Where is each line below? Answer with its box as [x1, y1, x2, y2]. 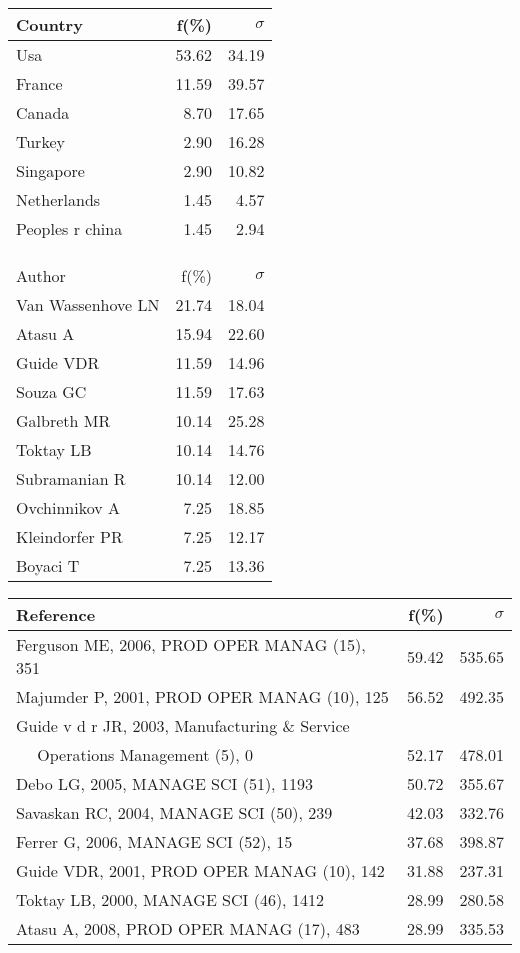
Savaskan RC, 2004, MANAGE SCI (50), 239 [16, 801, 333, 824]
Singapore [16, 159, 85, 182]
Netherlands [16, 188, 101, 211]
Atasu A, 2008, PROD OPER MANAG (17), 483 [16, 917, 360, 940]
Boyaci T [16, 554, 80, 577]
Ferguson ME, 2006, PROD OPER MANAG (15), [16, 633, 366, 656]
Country [16, 13, 83, 36]
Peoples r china [16, 217, 123, 240]
